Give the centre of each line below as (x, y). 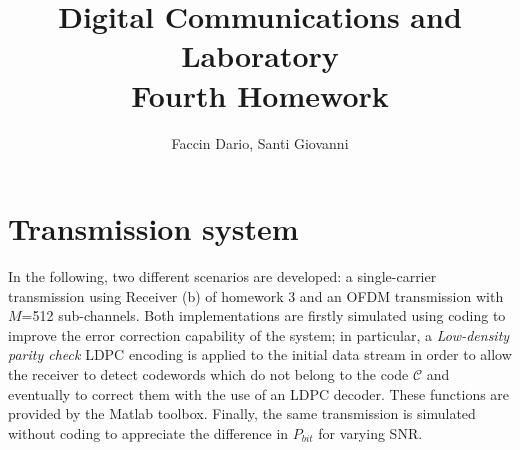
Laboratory (260, 55)
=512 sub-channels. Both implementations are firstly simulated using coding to (263, 315)
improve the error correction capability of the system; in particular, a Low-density (259, 334)
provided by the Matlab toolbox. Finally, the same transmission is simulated (242, 413)
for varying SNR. (370, 432)
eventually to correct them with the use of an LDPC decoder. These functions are (259, 393)
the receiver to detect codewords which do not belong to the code (208, 374)
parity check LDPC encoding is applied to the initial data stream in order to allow (260, 354)
